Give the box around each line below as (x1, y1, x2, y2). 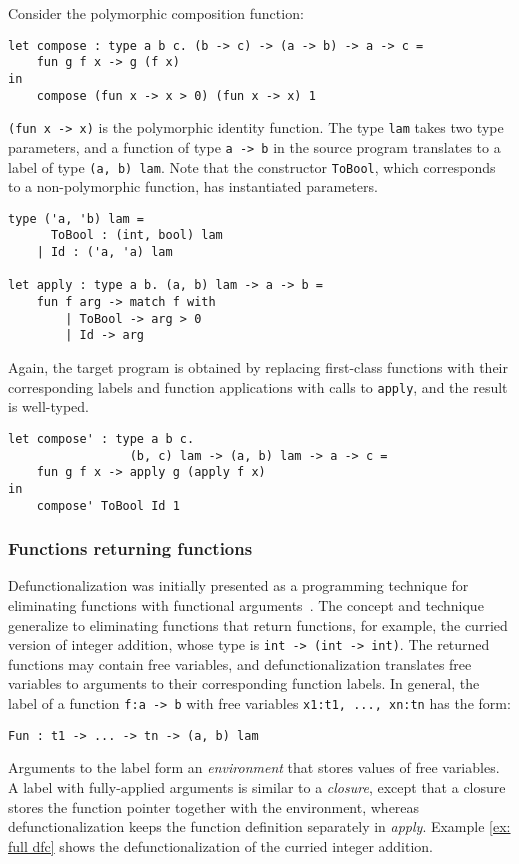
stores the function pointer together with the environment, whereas (8, 796, 420, 817)
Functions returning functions (8, 536, 253, 561)
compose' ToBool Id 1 (36, 498, 180, 513)
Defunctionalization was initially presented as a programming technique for (8, 575, 469, 596)
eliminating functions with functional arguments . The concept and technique (8, 594, 484, 615)
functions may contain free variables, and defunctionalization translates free (8, 653, 472, 674)
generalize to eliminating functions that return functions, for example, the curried (8, 614, 508, 635)
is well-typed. (8, 396, 89, 417)
